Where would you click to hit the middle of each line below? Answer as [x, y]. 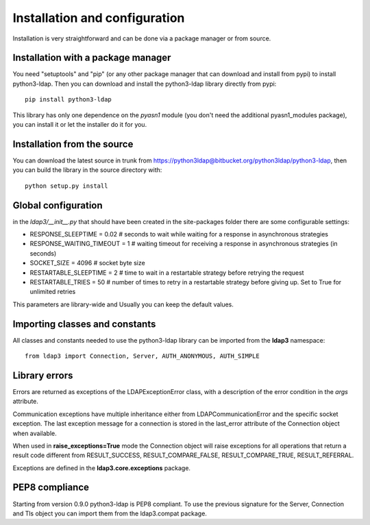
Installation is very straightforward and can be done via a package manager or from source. [142, 38]
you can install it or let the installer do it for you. [80, 125]
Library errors [43, 375]
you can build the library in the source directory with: [87, 170]
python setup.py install [66, 186]
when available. [35, 433]
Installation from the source [73, 144]
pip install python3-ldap [69, 100]
